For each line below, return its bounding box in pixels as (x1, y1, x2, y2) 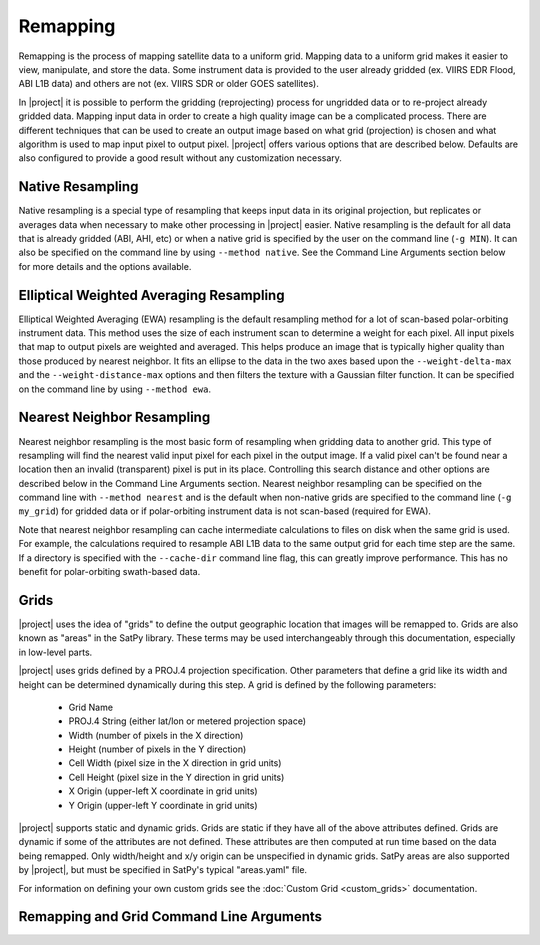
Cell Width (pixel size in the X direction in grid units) (68, 757, 282, 769)
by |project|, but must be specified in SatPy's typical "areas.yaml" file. (18, 864, 308, 876)
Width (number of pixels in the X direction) (68, 729, 244, 741)
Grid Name (68, 701, 114, 713)
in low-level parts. (18, 646, 93, 658)
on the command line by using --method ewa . (18, 383, 212, 395)
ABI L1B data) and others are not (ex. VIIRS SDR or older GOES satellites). (18, 78, 319, 90)
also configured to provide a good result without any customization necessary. (18, 152, 342, 164)
